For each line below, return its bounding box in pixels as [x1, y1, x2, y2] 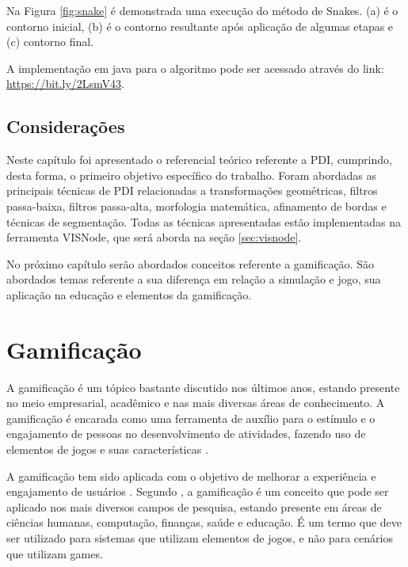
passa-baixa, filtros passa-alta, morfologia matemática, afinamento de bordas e [6, 197, 387, 214]
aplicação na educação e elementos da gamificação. [6, 286, 252, 303]
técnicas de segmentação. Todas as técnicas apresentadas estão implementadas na [6, 213, 402, 230]
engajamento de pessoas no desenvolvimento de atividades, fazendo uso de [6, 425, 366, 442]
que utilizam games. [6, 545, 103, 561]
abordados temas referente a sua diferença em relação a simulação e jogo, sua [6, 271, 381, 287]
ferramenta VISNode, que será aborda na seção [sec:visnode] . [6, 229, 302, 245]
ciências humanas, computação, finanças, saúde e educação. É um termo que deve [6, 514, 402, 531]
